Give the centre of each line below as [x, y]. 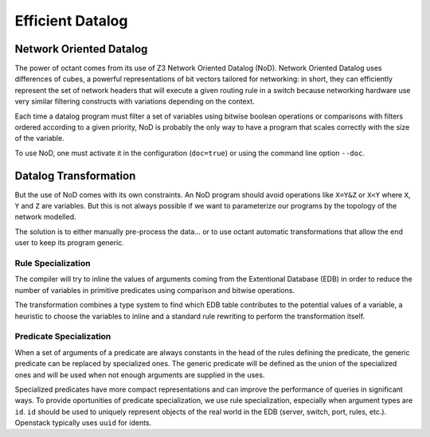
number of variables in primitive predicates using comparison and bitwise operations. [154, 290]
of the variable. [39, 139]
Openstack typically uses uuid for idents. [83, 423]
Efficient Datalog [71, 21]
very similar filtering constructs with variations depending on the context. [135, 101]
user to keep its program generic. [70, 243]
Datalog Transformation [75, 176]
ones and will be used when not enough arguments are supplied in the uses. [140, 375]
